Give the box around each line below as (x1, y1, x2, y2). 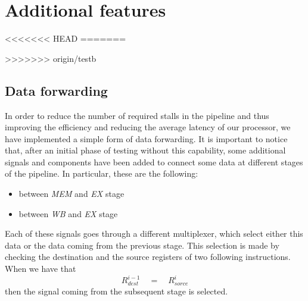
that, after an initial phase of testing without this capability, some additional (5, 144, 286, 156)
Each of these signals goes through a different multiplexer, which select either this (5, 227, 303, 240)
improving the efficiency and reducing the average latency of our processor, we (5, 121, 291, 133)
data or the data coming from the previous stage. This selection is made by (5, 239, 279, 251)
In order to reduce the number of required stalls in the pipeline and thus (5, 109, 269, 121)
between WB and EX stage (18, 207, 118, 220)
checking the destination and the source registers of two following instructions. (5, 250, 291, 263)
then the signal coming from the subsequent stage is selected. (5, 284, 228, 297)
